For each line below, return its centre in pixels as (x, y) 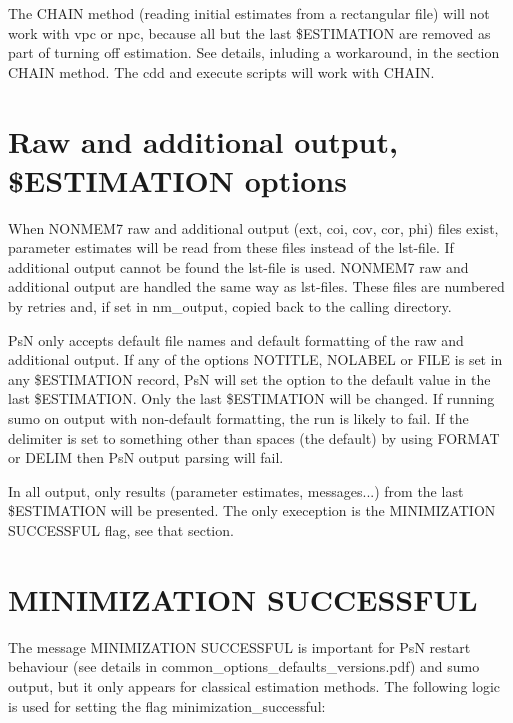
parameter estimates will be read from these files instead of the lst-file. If (231, 247)
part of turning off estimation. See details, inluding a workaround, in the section (254, 52)
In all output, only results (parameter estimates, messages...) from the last (236, 490)
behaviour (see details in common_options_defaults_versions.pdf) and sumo (244, 666)
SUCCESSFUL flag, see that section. (121, 530)
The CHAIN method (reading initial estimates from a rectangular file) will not (249, 13)
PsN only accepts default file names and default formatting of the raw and (236, 339)
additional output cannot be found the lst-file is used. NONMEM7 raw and (238, 266)
